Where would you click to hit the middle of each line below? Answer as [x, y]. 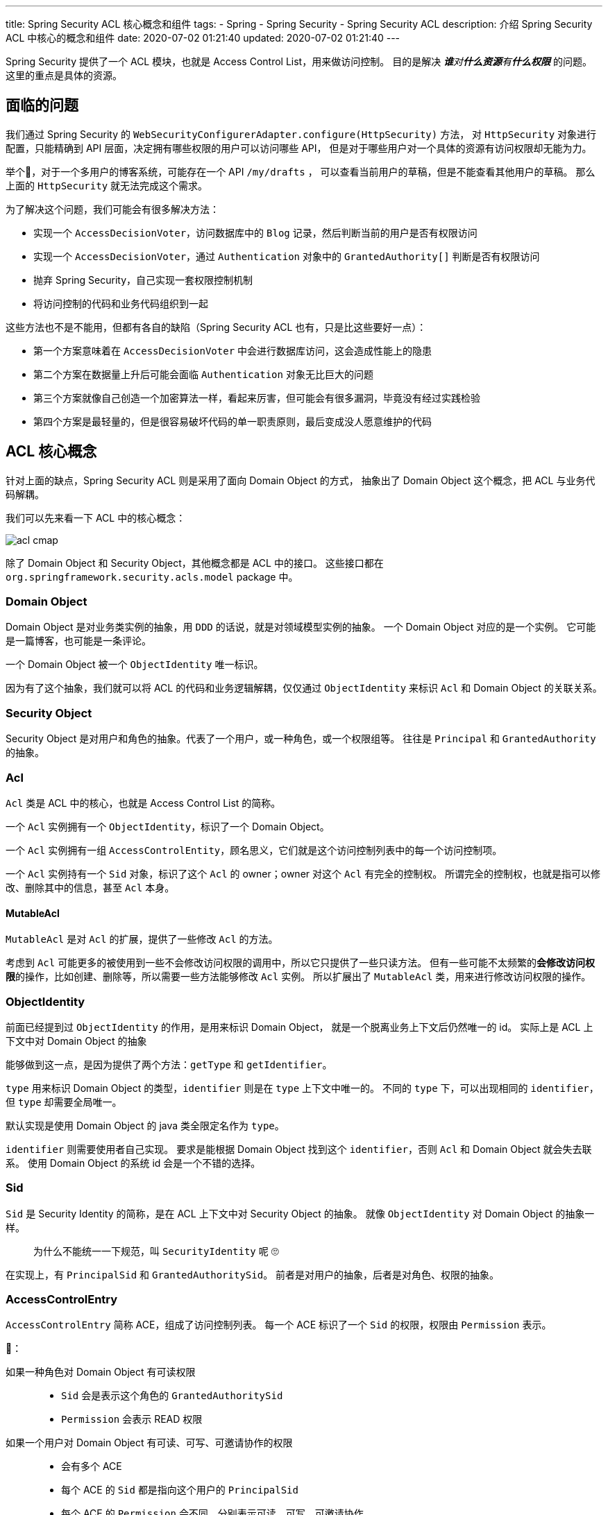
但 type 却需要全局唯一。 [64, 1102]
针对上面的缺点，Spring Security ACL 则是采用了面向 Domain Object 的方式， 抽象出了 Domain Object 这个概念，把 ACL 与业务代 [301, 480]
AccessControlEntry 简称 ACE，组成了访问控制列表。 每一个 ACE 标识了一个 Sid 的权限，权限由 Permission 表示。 [279, 1325]
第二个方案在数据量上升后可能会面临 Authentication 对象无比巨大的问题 [203, 374]
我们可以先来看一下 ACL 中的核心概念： [96, 517]
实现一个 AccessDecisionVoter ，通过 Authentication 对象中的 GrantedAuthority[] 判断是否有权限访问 [287, 256]
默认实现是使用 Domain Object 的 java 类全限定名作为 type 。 [145, 1125]
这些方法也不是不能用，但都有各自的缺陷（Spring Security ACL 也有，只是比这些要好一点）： [216, 327]
